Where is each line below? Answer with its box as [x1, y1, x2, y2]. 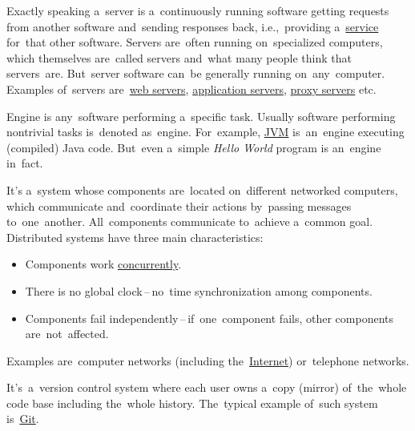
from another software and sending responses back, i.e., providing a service [6, 18, 379, 34]
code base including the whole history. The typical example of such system [6, 394, 378, 411]
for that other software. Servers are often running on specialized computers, [6, 34, 383, 50]
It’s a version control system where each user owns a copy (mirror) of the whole [6, 379, 407, 396]
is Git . [6, 410, 39, 427]
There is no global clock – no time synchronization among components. [25, 282, 373, 299]
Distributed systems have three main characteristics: [6, 228, 264, 245]
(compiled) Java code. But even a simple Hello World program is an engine [6, 139, 381, 155]
